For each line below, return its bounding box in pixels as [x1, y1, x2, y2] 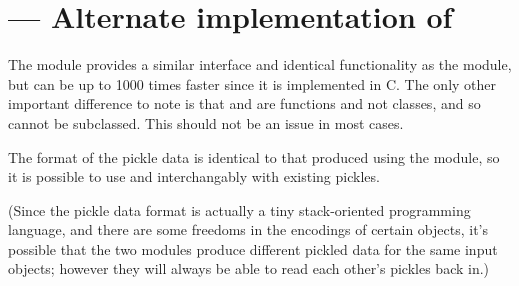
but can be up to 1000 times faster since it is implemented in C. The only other [8, 73, 497, 94]
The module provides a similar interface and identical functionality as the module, [8, 54, 512, 75]
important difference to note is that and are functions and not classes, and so [8, 93, 481, 114]
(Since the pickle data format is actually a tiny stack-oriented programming [8, 199, 471, 220]
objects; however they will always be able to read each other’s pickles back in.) [8, 258, 490, 279]
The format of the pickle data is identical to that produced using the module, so [8, 146, 500, 167]
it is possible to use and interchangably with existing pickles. [8, 166, 380, 187]
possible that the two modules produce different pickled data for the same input [8, 238, 498, 259]
